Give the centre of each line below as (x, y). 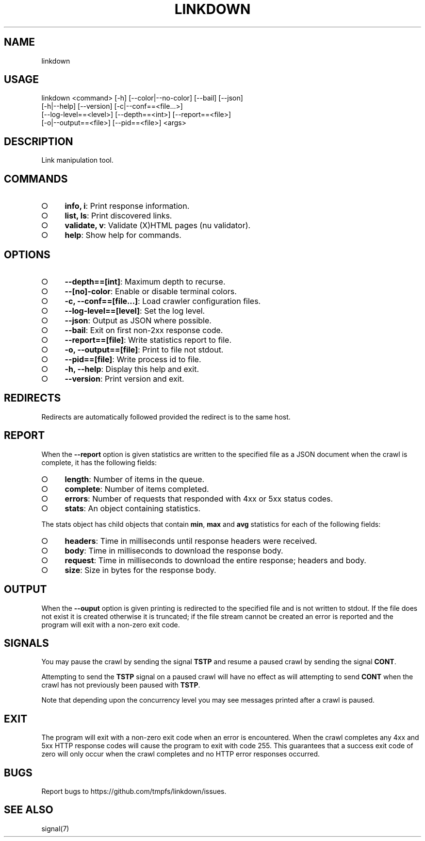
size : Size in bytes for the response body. (140, 570)
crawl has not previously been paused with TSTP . (121, 685)
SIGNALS (26, 643)
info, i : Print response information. (127, 206)
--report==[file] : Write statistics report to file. (148, 340)
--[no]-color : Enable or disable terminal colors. (151, 291)
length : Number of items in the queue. (135, 479)
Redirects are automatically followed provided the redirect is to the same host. (166, 417)
